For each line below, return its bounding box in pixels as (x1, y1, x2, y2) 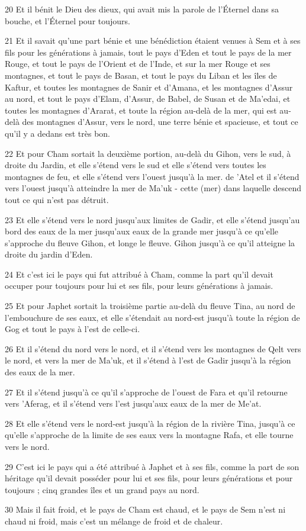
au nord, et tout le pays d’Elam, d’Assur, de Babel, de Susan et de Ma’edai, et (5, 92, 291, 105)
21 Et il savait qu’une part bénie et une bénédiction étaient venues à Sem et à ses (5, 34, 301, 47)
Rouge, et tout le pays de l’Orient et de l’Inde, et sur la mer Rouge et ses (5, 57, 270, 70)
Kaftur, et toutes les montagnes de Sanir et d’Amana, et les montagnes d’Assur (5, 81, 293, 93)
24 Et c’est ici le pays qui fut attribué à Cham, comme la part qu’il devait (5, 268, 273, 280)
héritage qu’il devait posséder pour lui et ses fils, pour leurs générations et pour (5, 472, 293, 484)
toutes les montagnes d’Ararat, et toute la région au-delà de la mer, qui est (5, 104, 277, 116)
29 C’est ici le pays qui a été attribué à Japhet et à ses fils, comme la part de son (5, 460, 299, 472)
